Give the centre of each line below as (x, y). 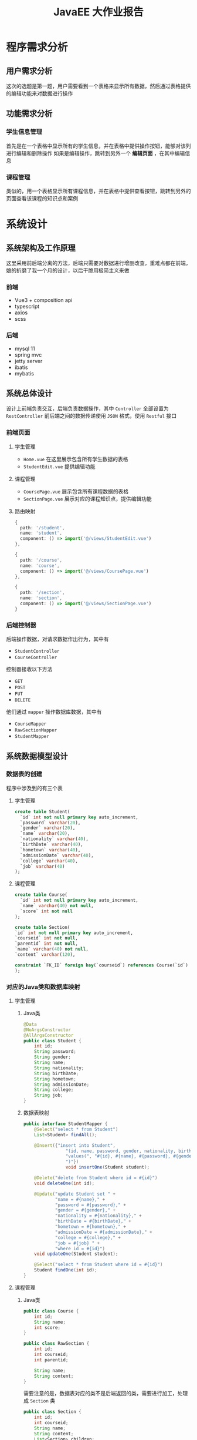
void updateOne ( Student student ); (76, 1254)
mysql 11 (25, 348)
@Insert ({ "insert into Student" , (75, 1145)
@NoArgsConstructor (47, 1030)
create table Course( (41, 895)
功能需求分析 (29, 114)
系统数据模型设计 (37, 756)
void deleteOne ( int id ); (64, 1183)
